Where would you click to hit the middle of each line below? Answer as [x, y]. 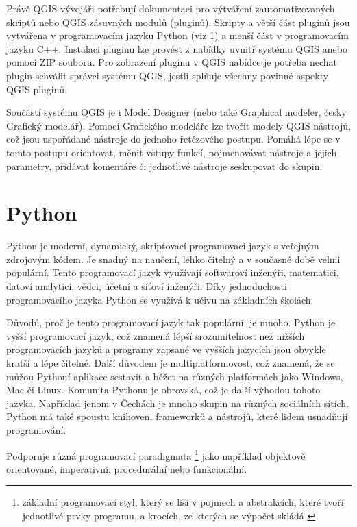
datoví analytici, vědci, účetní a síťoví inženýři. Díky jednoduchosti [147, 286]
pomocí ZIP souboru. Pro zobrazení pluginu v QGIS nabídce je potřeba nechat [172, 62]
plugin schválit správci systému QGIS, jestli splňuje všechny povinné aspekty [168, 75]
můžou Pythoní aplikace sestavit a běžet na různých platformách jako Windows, [175, 376]
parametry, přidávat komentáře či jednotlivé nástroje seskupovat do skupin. [164, 166]
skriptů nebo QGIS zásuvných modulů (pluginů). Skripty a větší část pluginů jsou [178, 22]
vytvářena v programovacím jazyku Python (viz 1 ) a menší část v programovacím [177, 35]
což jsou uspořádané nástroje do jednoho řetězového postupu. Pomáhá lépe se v [173, 139]
